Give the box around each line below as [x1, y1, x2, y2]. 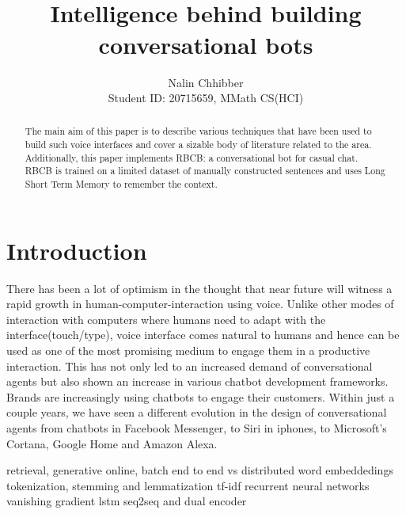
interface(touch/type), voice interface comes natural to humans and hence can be [6, 326, 400, 343]
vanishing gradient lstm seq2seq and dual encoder [6, 493, 247, 509]
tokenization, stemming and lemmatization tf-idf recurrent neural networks [6, 477, 370, 493]
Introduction [6, 234, 147, 266]
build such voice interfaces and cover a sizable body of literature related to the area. [25, 138, 372, 151]
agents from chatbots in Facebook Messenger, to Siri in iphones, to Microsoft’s [6, 420, 387, 436]
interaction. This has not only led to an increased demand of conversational [6, 357, 373, 374]
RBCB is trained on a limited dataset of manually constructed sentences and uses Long [25, 164, 385, 177]
